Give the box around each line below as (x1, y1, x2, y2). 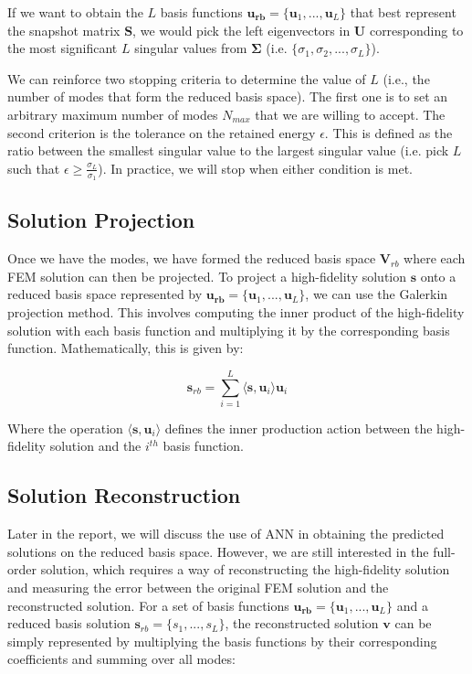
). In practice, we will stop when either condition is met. (98, 158, 413, 177)
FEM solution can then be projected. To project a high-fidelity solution (7, 266, 407, 285)
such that (7, 158, 60, 177)
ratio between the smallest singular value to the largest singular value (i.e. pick (7, 141, 449, 160)
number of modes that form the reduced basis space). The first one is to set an (7, 87, 448, 106)
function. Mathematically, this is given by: (7, 338, 244, 358)
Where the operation (7, 418, 123, 437)
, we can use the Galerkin (305, 284, 448, 304)
